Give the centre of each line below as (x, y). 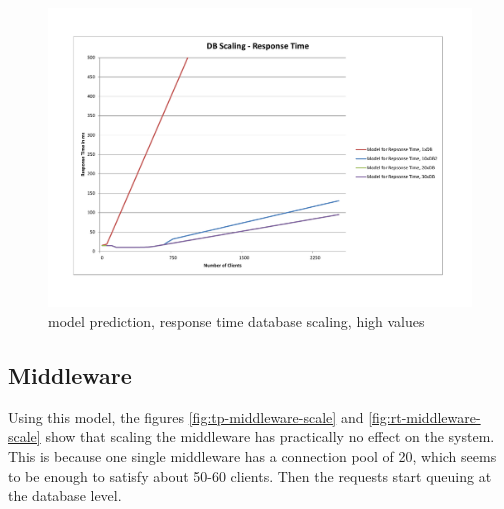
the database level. (65, 495)
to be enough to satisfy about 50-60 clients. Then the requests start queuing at (250, 475)
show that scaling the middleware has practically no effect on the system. (270, 436)
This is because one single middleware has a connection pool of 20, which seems (252, 455)
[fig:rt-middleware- (424, 416)
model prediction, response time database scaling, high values (236, 320)
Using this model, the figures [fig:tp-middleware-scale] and (186, 416)
